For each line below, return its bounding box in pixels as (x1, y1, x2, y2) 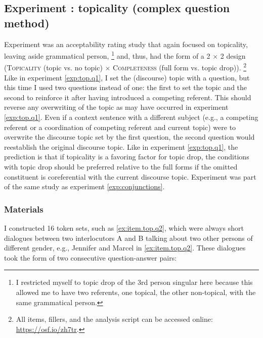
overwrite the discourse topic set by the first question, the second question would (4, 132, 255, 142)
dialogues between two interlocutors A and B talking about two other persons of (4, 232, 253, 243)
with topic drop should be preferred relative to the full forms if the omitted (4, 161, 238, 172)
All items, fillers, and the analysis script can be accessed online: (16, 314, 213, 324)
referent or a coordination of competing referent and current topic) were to (4, 121, 236, 132)
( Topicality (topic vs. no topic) (4, 62, 103, 73)
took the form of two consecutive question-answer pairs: (4, 252, 177, 263)
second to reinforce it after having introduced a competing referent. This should (4, 92, 251, 102)
